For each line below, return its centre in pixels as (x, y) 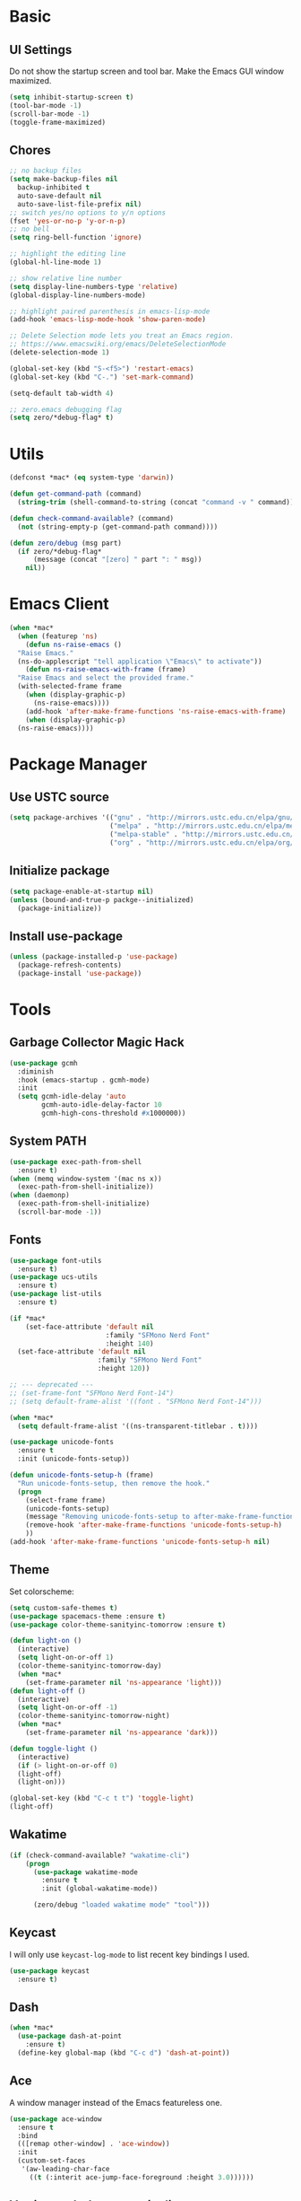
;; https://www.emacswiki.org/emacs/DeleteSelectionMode (118, 344)
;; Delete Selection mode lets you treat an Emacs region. (122, 336)
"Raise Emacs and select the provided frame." (106, 678)
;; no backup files (46, 171)
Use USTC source (60, 798)
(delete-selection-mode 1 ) (60, 353)
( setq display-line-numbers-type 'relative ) (94, 286)
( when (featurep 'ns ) (58, 636)
